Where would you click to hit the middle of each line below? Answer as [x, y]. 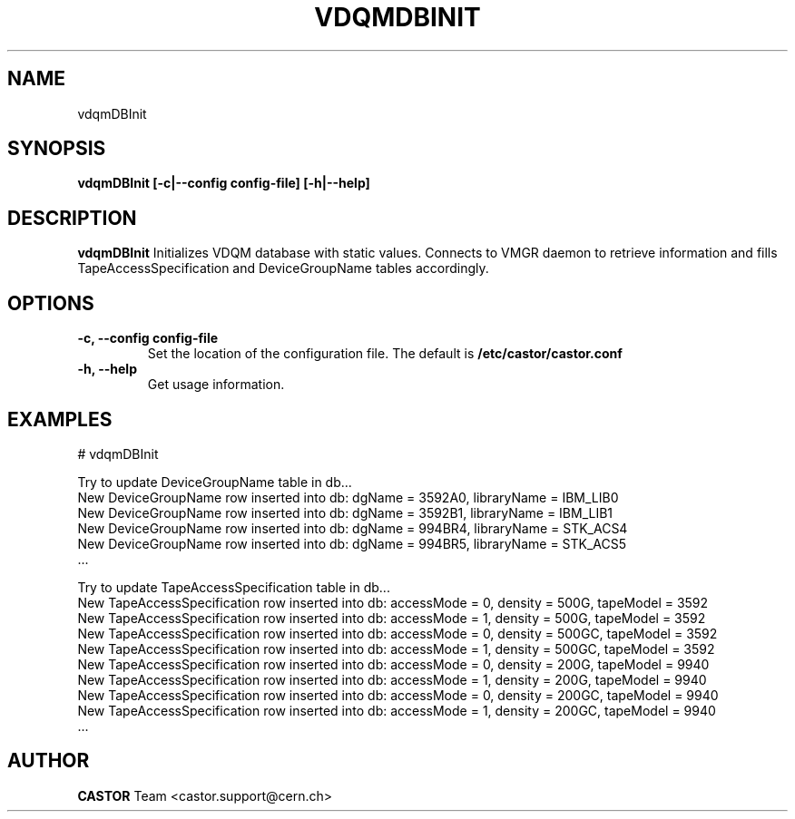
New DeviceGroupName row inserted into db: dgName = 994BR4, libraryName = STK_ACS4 [353, 528]
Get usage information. [216, 385]
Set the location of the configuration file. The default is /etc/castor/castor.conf [385, 354]
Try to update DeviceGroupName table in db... [215, 482]
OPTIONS [51, 303]
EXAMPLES [60, 419]
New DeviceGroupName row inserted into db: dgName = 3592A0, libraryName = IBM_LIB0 [348, 497]
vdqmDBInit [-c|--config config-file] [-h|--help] [224, 183]
